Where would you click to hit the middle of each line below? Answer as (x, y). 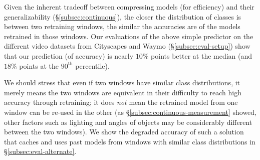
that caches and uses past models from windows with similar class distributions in (130, 141)
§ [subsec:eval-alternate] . (40, 151)
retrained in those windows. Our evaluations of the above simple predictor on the (129, 36)
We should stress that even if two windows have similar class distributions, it (122, 83)
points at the (39, 65)
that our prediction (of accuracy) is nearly (69, 55)
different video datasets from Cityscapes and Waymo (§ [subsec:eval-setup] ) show (127, 46)
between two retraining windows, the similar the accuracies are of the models (122, 26)
